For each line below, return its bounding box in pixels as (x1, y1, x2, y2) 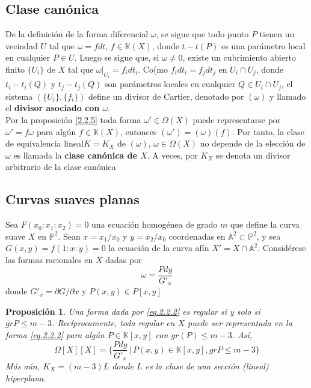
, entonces (120, 125, 157, 138)
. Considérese (257, 241, 306, 254)
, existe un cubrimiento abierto (182, 51, 296, 64)
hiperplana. (5, 371, 46, 384)
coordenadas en (168, 229, 226, 242)
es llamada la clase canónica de (13, 148, 137, 161)
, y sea (256, 229, 281, 242)
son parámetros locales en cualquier (104, 77, 236, 90)
